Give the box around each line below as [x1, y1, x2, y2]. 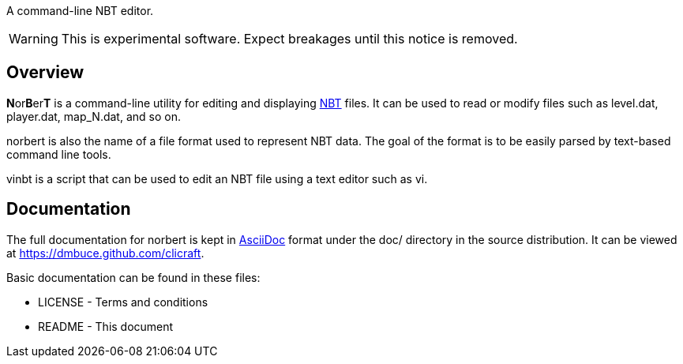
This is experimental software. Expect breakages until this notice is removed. [61, 31, 518, 47]
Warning [9, 31, 58, 47]
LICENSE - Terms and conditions [38, 295, 208, 309]
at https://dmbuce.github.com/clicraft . [6, 246, 205, 260]
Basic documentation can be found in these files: [6, 270, 261, 284]
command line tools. [6, 147, 111, 161]
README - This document [38, 319, 174, 333]
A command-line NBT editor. [6, 4, 154, 17]
